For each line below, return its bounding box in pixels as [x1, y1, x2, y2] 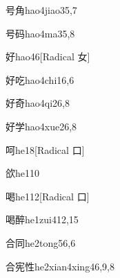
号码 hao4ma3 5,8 [6, 26, 75, 40]
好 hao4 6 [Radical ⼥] [6, 49, 90, 64]
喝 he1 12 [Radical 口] [6, 189, 90, 203]
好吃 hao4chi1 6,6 [6, 72, 74, 87]
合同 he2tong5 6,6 [6, 235, 76, 250]
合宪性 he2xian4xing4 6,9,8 [6, 259, 114, 273]
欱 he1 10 [6, 166, 39, 180]
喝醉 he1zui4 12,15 [6, 212, 79, 227]
